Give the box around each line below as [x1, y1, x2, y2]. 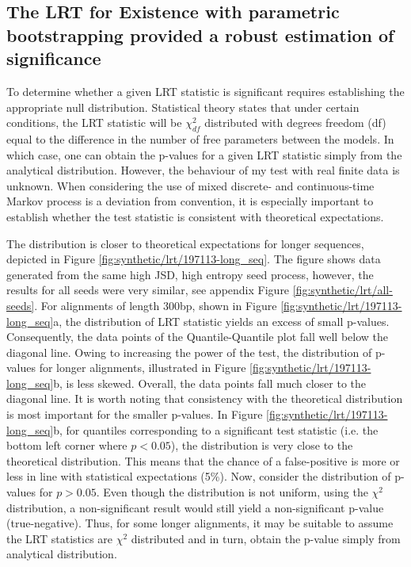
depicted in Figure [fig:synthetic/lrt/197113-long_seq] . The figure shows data [6, 251, 381, 267]
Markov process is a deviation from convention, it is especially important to [6, 193, 374, 209]
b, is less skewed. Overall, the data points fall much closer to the [53, 374, 367, 391]
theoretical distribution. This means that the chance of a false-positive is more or [6, 452, 400, 469]
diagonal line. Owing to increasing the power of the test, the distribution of [6, 343, 372, 360]
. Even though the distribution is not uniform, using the [96, 484, 368, 500]
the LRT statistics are [6, 530, 113, 546]
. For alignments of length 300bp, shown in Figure [34, 297, 277, 313]
